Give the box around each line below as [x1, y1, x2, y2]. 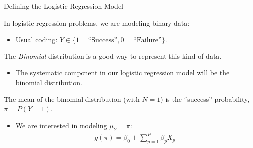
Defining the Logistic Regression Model [4, 1, 124, 11]
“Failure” [133, 37, 162, 44]
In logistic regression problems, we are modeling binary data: [4, 17, 190, 28]
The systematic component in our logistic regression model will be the [15, 67, 230, 78]
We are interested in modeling [15, 120, 107, 130]
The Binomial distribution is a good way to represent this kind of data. [4, 50, 222, 61]
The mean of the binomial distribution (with [4, 94, 140, 104]
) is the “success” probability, [160, 94, 250, 104]
